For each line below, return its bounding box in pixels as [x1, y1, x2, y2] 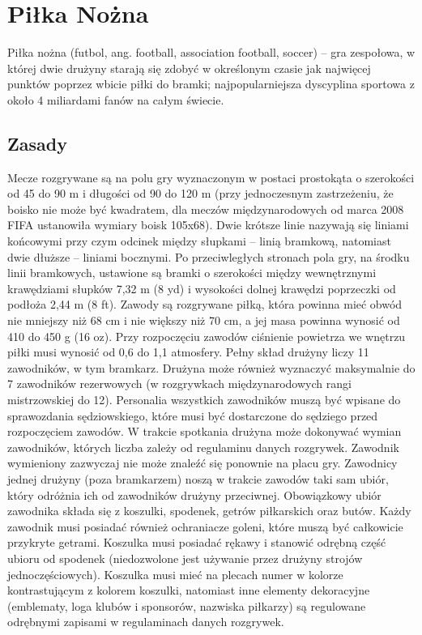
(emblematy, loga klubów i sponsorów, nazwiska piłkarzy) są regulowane [7, 597, 366, 614]
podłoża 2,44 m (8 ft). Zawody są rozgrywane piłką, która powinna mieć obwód [7, 296, 403, 313]
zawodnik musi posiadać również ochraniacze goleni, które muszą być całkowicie [7, 518, 403, 535]
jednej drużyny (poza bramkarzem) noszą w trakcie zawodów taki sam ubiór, [7, 470, 389, 487]
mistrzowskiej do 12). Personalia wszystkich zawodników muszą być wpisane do [7, 391, 401, 408]
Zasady [7, 130, 67, 156]
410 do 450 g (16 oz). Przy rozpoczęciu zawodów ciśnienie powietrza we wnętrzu [7, 327, 406, 344]
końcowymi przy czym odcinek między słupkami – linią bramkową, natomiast [7, 232, 391, 249]
